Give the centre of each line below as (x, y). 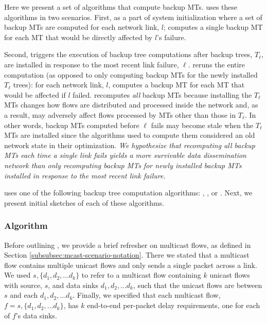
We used (17, 275)
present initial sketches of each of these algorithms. (84, 202)
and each (24, 295)
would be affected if (35, 94)
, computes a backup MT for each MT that (176, 85)
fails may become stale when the (202, 125)
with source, (23, 285)
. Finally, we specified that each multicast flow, (147, 295)
